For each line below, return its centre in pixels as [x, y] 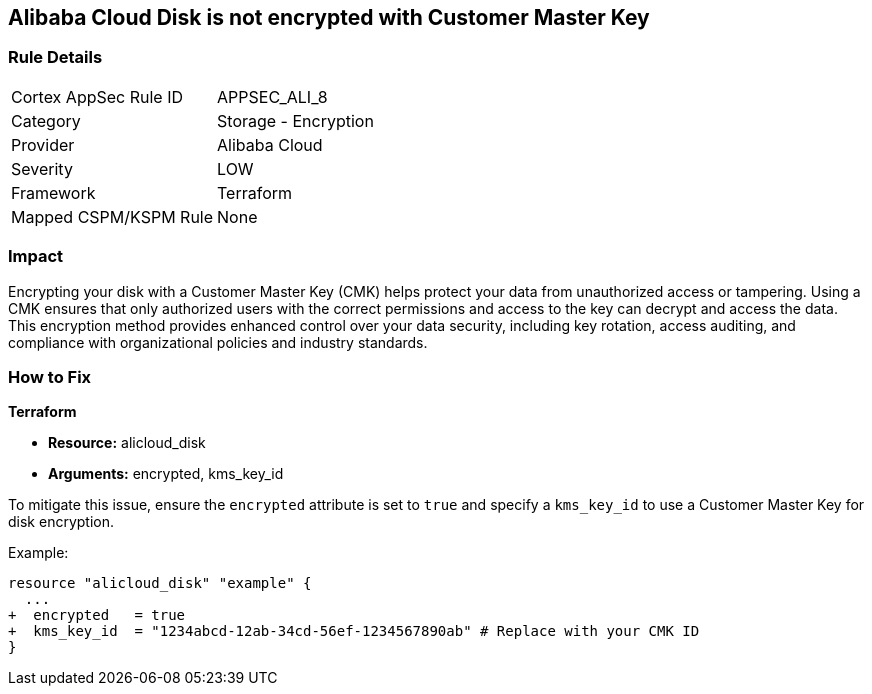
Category [46, 120]
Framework [53, 192]
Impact [36, 256]
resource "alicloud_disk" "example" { [160, 583]
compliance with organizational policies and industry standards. [218, 342]
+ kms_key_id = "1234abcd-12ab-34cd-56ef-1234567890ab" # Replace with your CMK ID [354, 631]
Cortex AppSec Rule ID [97, 96]
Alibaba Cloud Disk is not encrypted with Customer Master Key [329, 17]
